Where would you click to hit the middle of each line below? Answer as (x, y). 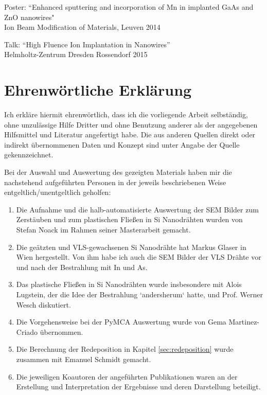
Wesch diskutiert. (43, 304)
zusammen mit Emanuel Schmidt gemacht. (84, 359)
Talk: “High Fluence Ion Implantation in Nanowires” (87, 44)
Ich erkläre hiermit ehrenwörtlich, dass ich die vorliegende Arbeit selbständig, (126, 114)
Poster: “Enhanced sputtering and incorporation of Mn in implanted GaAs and (129, 7)
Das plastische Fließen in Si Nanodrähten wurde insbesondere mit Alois (129, 284)
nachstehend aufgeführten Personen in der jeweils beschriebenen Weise (115, 182)
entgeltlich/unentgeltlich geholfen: (58, 192)
